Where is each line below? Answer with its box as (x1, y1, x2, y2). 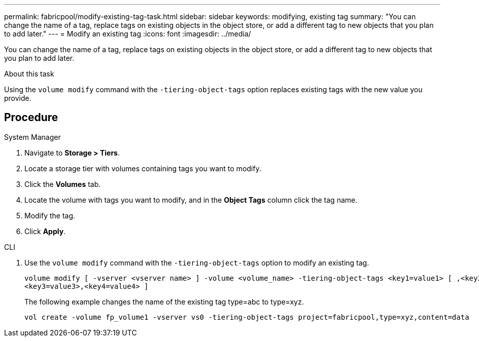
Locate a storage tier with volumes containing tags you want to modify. (24, 164, 261, 173)
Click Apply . (24, 226, 66, 236)
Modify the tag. (24, 211, 76, 220)
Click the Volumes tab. (24, 179, 101, 188)
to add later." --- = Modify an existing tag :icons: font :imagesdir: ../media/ (4, 29, 251, 38)
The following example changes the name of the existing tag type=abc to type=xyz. (24, 297, 304, 306)
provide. (4, 94, 31, 102)
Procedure (4, 111, 58, 124)
